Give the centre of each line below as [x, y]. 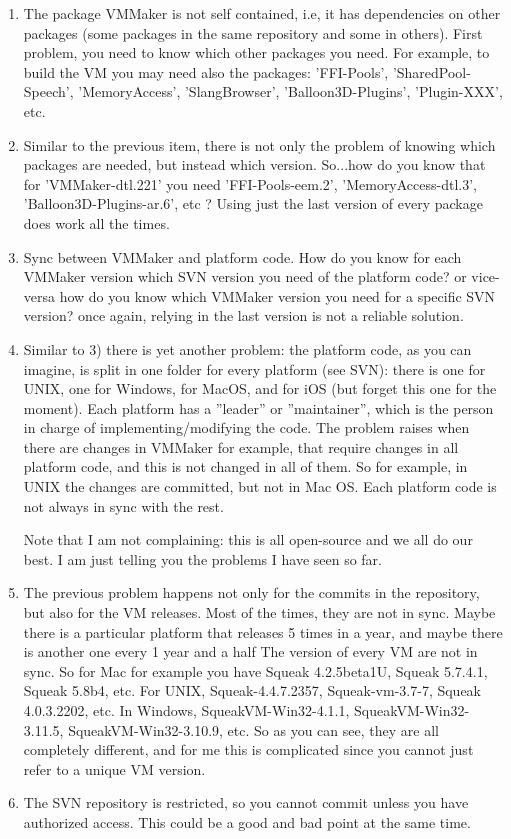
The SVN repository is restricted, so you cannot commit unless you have [246, 802]
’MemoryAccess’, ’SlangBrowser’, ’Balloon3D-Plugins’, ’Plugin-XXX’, [290, 91]
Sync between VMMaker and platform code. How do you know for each [242, 256]
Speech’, [48, 91]
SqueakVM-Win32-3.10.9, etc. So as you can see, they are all [253, 729]
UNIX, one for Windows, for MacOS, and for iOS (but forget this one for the [260, 388]
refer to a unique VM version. [114, 768]
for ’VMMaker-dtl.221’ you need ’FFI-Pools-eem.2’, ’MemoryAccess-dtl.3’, [250, 183]
